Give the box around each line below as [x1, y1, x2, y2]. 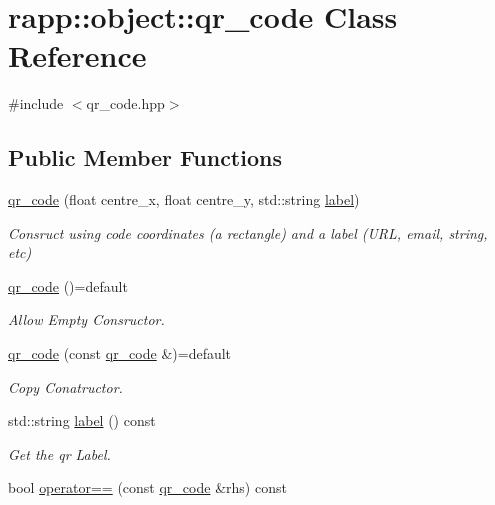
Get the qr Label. [8, 443, 111, 464]
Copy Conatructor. [8, 376, 123, 397]
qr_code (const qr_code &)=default [8, 343, 232, 364]
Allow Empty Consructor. [8, 309, 165, 330]
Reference [8, 35, 147, 76]
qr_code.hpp [86, 93, 165, 114]
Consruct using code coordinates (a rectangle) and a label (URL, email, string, [8, 222, 488, 243]
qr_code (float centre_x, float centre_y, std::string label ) [8, 189, 360, 210]
